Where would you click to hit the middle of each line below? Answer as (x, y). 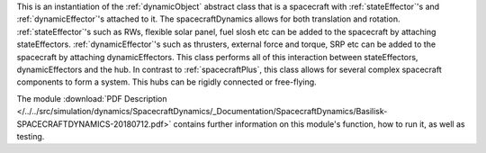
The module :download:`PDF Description (92, 98)
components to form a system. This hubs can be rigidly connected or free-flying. (166, 82)
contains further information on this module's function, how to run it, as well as (319, 124)
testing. (31, 136)
